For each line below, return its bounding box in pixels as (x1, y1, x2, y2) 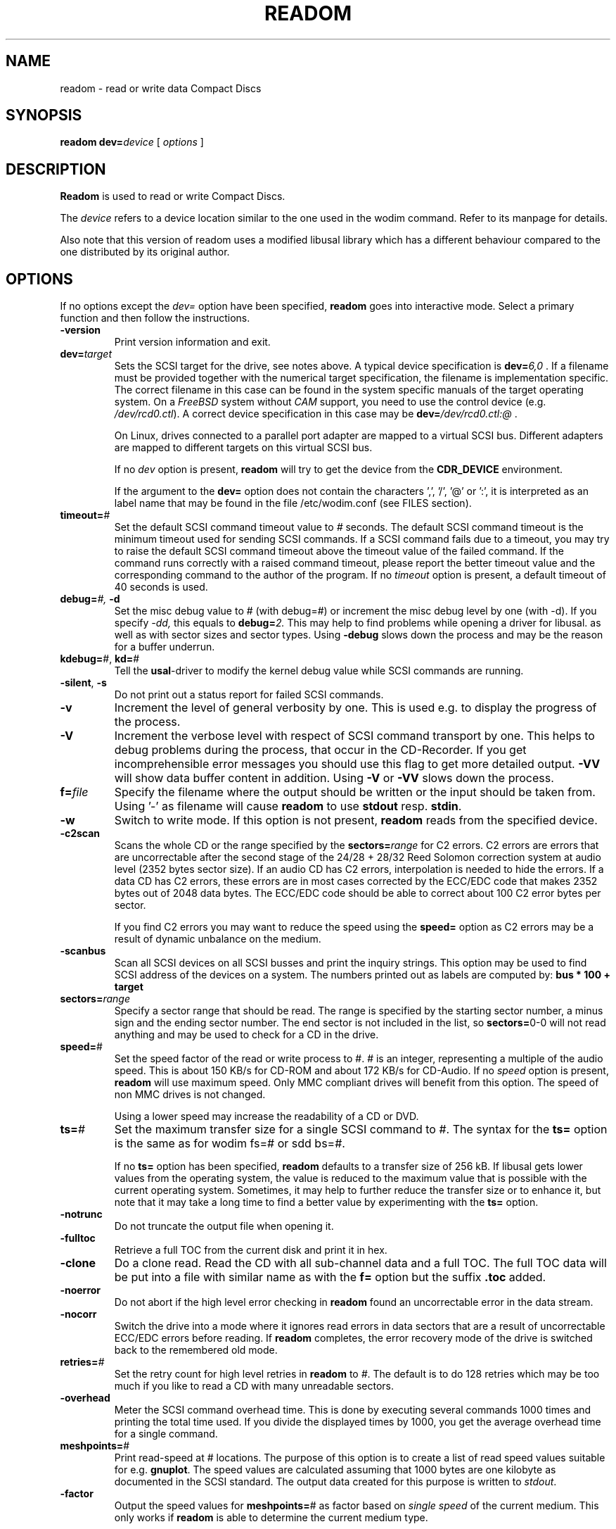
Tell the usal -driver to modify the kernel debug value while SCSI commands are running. (114, 665, 524, 677)
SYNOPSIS (6, 106, 82, 125)
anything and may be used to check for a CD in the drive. (114, 1028, 379, 1041)
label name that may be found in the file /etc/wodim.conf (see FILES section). (114, 497, 472, 510)
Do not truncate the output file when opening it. (114, 1220, 334, 1233)
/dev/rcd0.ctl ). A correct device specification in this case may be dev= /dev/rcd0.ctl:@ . (114, 408, 518, 420)
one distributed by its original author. (60, 246, 230, 258)
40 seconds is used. (114, 581, 208, 593)
